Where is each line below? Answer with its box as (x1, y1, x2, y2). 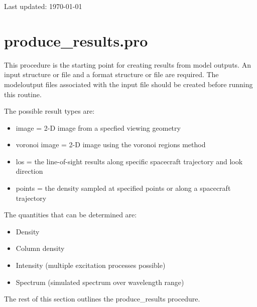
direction (16, 166, 43, 176)
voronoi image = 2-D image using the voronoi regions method (16, 139, 206, 150)
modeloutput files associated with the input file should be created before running (4, 79, 253, 89)
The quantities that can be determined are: (4, 209, 137, 220)
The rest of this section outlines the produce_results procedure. (4, 293, 200, 304)
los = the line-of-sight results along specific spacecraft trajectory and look (16, 156, 243, 166)
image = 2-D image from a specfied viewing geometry (16, 122, 181, 133)
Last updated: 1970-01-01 (4, 1, 82, 11)
